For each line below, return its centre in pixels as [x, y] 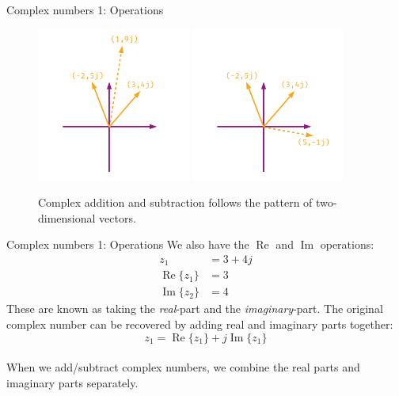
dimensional [67, 217]
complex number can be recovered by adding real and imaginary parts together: [200, 324]
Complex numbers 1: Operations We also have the [128, 244]
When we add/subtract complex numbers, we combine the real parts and [183, 367]
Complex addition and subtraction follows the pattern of [175, 202]
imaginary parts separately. [72, 382]
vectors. [118, 217]
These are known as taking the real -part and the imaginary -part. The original [195, 308]
